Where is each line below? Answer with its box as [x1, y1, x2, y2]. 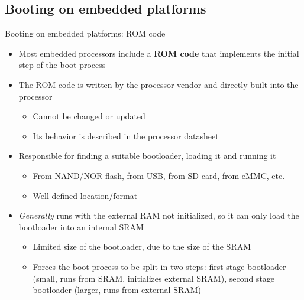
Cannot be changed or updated [33, 110, 145, 122]
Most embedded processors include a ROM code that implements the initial [18, 47, 299, 59]
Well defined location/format [33, 189, 138, 201]
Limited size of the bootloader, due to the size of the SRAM [33, 240, 251, 253]
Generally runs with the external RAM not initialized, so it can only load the [18, 209, 299, 221]
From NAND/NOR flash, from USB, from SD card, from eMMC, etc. [33, 169, 285, 181]
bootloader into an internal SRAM [18, 220, 144, 233]
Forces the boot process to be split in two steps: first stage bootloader [33, 260, 286, 272]
